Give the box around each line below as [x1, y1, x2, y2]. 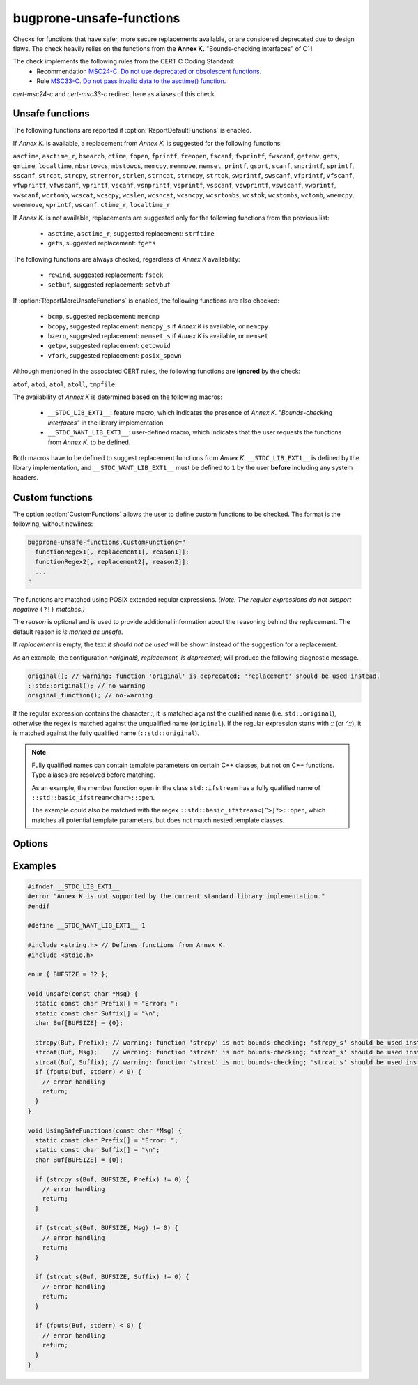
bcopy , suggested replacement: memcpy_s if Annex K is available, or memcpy [47, 321, 268, 331]
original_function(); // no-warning [27, 691, 153, 699]
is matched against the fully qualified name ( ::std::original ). [13, 729, 200, 737]
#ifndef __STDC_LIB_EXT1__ [27, 882, 120, 891]
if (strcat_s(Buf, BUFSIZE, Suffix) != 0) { [35, 1273, 189, 1281]
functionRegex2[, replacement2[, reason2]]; [35, 558, 189, 566]
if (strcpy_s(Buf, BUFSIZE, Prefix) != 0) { [35, 1175, 189, 1183]
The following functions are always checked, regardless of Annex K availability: [13, 255, 240, 263]
